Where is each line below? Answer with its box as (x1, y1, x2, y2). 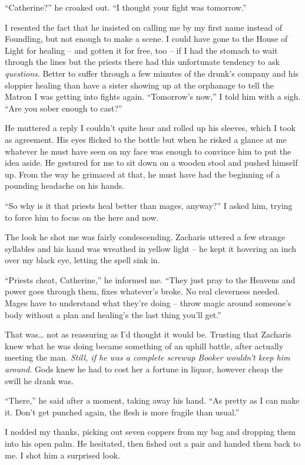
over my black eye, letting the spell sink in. (5, 254, 160, 266)
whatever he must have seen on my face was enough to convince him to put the (5, 145, 291, 157)
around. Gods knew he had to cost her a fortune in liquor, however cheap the (5, 363, 283, 375)
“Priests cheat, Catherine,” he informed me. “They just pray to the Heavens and (5, 273, 296, 286)
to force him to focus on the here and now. (5, 211, 159, 223)
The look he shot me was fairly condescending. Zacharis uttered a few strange (5, 231, 286, 243)
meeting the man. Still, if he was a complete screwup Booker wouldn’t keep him (5, 351, 290, 364)
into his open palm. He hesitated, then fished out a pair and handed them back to (5, 437, 301, 449)
